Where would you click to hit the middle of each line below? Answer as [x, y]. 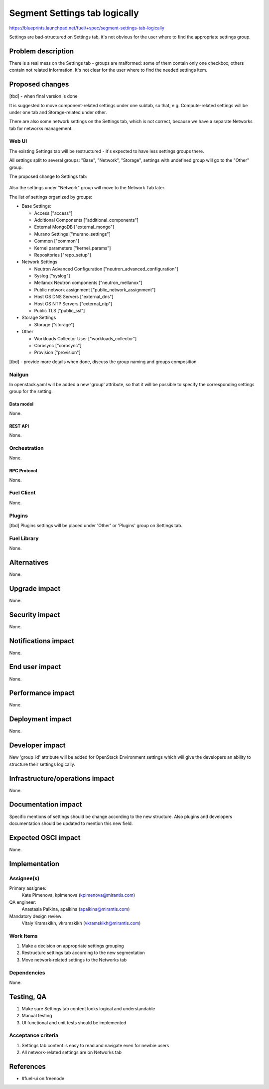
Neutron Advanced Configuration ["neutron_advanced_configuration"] [106, 269]
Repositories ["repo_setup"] [63, 255]
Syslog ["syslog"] [52, 276]
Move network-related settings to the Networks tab [74, 959]
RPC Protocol [23, 471]
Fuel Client [22, 493]
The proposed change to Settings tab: [48, 176]
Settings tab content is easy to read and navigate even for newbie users [95, 1045]
